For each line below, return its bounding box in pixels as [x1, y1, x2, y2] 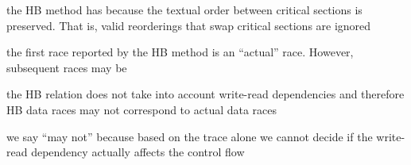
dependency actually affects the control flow [31, 144, 245, 160]
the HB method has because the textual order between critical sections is [6, 2, 363, 17]
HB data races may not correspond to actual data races [6, 101, 277, 117]
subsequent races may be [6, 59, 127, 75]
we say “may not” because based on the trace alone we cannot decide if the [6, 128, 373, 144]
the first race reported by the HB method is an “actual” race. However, [6, 44, 354, 60]
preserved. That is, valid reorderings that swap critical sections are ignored [6, 17, 371, 33]
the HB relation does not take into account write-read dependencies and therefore [6, 86, 405, 102]
